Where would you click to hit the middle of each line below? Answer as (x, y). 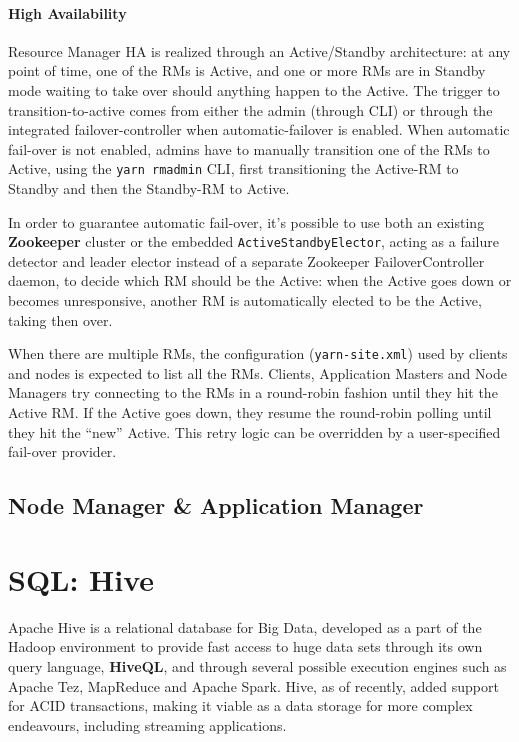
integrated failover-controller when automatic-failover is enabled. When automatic (259, 129)
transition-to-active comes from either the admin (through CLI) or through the (250, 109)
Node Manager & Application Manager (216, 505)
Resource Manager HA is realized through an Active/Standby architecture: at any (259, 50)
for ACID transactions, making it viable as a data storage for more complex (240, 705)
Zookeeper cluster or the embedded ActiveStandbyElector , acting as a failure (253, 241)
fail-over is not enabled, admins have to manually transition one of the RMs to (249, 148)
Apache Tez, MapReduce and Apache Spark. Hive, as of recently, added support (253, 685)
